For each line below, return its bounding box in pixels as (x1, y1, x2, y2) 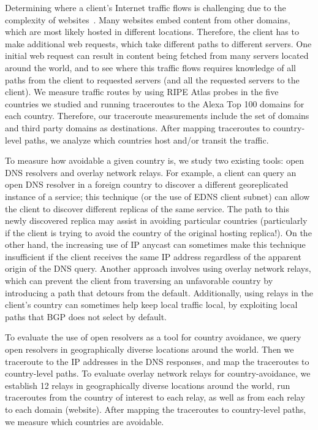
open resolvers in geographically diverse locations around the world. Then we (5, 343, 294, 356)
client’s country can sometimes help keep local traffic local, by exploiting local (5, 298, 298, 311)
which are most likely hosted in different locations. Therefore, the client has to (5, 25, 299, 38)
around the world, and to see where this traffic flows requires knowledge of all (5, 61, 296, 74)
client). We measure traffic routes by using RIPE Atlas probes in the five (5, 85, 279, 98)
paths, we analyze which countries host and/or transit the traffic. (24, 133, 269, 146)
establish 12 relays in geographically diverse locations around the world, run (5, 378, 290, 391)
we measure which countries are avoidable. (5, 415, 164, 428)
